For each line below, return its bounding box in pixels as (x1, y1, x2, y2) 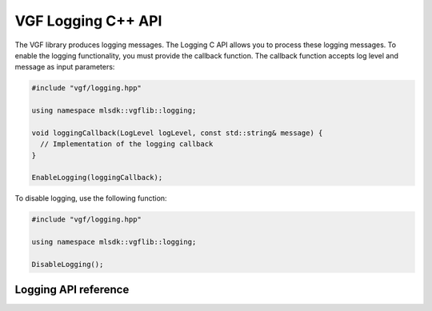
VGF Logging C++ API (14, 12, 162, 30)
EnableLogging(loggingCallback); (31, 173, 163, 182)
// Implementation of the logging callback (40, 140, 214, 149)
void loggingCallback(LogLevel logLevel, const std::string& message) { (31, 128, 323, 138)
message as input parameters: (14, 62, 115, 72)
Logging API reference (14, 283, 130, 297)
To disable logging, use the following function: (14, 193, 167, 203)
